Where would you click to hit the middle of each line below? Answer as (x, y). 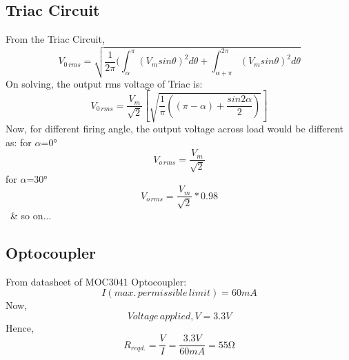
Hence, (20, 327)
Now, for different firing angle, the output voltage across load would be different (174, 129)
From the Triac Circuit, (55, 39)
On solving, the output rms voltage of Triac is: (104, 83)
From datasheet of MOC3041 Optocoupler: (96, 281)
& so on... (31, 215)
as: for (19, 142)
